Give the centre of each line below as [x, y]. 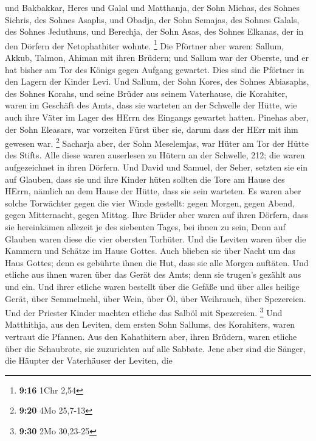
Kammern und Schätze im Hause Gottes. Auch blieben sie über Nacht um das [150, 251]
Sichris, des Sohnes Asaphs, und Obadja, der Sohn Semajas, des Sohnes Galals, [152, 19]
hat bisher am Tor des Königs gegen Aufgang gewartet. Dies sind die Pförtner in [155, 69]
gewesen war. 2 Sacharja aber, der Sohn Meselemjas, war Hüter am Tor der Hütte [157, 142]
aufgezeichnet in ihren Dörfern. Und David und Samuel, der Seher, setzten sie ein [156, 167]
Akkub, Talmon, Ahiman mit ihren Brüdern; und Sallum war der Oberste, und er [157, 58]
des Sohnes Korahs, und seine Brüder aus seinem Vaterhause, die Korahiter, [146, 93]
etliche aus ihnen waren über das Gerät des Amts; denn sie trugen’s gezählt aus [153, 274]
